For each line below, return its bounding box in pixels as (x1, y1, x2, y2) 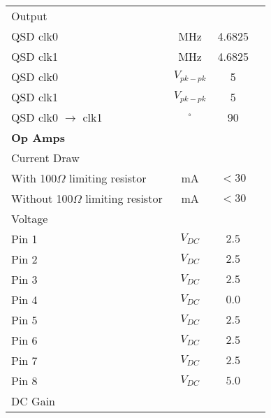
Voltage (11, 210, 48, 226)
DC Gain (11, 393, 56, 409)
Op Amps (11, 129, 65, 145)
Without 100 (11, 190, 73, 206)
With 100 (11, 170, 57, 186)
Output (11, 8, 47, 24)
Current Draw (11, 150, 80, 166)
